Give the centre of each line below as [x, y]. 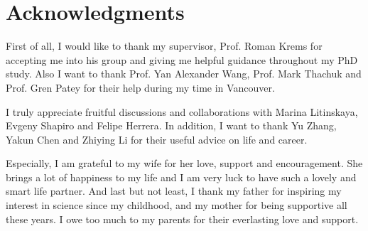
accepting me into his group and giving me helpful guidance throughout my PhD [182, 59]
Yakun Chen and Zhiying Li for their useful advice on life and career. [157, 139]
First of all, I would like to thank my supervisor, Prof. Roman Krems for [164, 46]
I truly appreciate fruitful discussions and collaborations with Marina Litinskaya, [182, 111]
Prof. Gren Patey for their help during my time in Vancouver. [140, 87]
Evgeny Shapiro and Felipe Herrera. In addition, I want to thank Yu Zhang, [171, 125]
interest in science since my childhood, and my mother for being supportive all [177, 205]
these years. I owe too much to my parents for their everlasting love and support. [182, 219]
